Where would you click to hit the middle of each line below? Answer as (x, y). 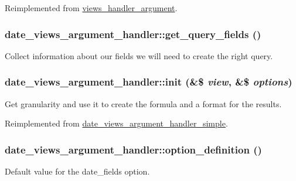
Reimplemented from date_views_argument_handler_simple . (116, 123)
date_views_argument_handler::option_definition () (133, 149)
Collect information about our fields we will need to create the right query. (139, 55)
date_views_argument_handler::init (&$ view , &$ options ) (149, 82)
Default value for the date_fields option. (77, 171)
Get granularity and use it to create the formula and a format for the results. (143, 103)
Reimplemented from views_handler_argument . (91, 8)
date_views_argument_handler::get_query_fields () (133, 34)
